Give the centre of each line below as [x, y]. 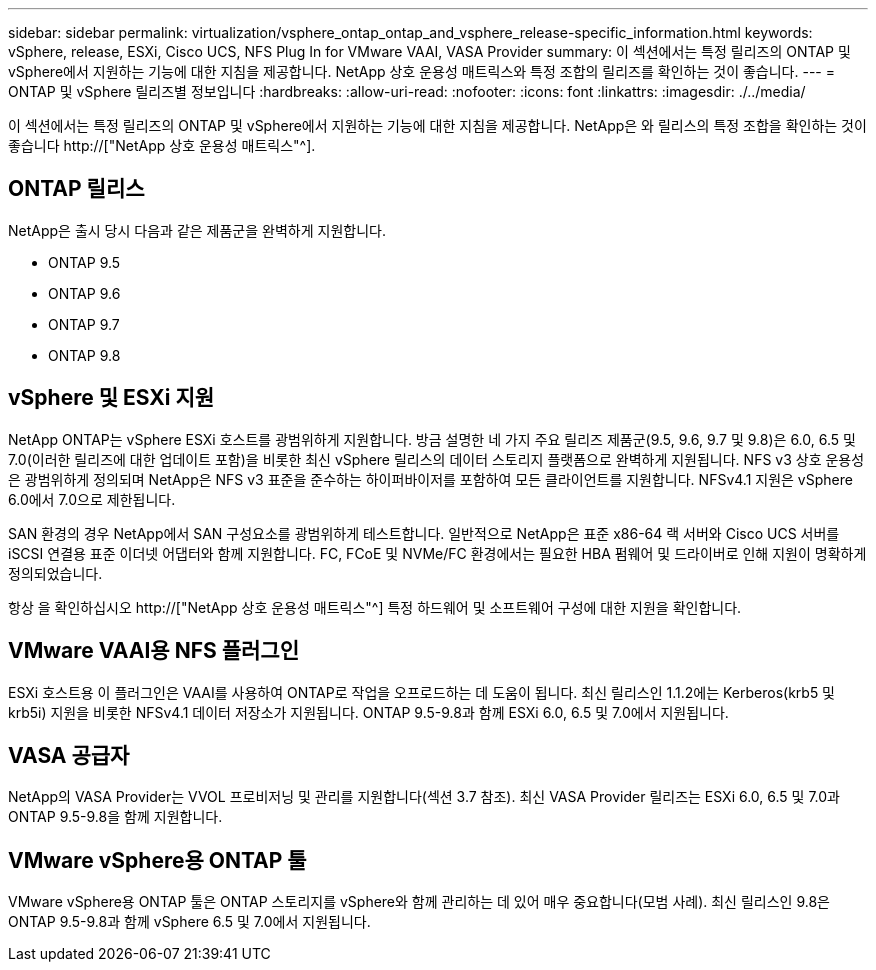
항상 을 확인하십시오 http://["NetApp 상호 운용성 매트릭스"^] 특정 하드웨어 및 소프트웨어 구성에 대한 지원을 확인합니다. [375, 607]
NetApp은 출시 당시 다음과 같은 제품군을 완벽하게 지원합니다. [197, 230]
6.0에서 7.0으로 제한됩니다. [92, 499]
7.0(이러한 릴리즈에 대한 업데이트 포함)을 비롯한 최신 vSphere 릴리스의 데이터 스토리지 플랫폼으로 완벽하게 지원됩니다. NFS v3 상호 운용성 [436, 459]
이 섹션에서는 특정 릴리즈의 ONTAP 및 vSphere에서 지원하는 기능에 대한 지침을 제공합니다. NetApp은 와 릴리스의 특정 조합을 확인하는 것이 [437, 125]
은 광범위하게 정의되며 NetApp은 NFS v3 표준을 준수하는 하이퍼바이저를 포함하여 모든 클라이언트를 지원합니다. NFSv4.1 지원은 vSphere [430, 479]
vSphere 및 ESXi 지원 [111, 398]
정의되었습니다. [55, 573]
